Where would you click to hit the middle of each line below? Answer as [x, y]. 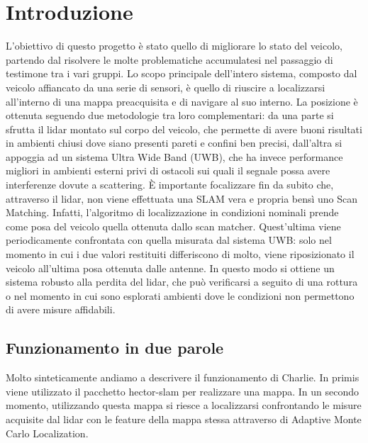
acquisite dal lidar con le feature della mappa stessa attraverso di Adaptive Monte [184, 419]
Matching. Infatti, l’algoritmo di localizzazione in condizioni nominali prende [172, 212]
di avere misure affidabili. [61, 309]
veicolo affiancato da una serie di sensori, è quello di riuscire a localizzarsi [166, 87]
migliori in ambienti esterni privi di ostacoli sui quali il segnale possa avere [168, 170]
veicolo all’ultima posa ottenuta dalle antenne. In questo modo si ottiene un [170, 268]
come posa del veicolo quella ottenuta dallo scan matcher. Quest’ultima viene [173, 226]
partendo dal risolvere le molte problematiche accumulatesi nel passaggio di [169, 59]
